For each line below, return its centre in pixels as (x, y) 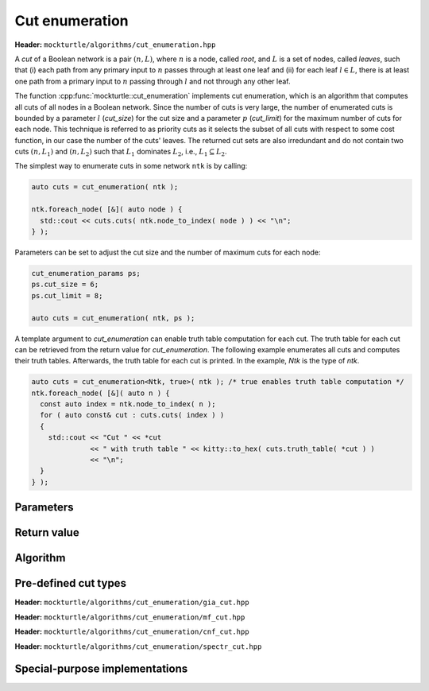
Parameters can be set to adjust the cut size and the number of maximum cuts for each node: (168, 252)
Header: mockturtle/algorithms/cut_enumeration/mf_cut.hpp (130, 617)
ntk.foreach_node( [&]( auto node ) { (107, 210)
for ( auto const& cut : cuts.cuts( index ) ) (132, 415)
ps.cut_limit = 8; (67, 295)
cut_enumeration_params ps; (86, 273)
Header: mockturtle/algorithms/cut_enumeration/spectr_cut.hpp (138, 646)
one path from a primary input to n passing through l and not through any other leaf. (153, 81)
